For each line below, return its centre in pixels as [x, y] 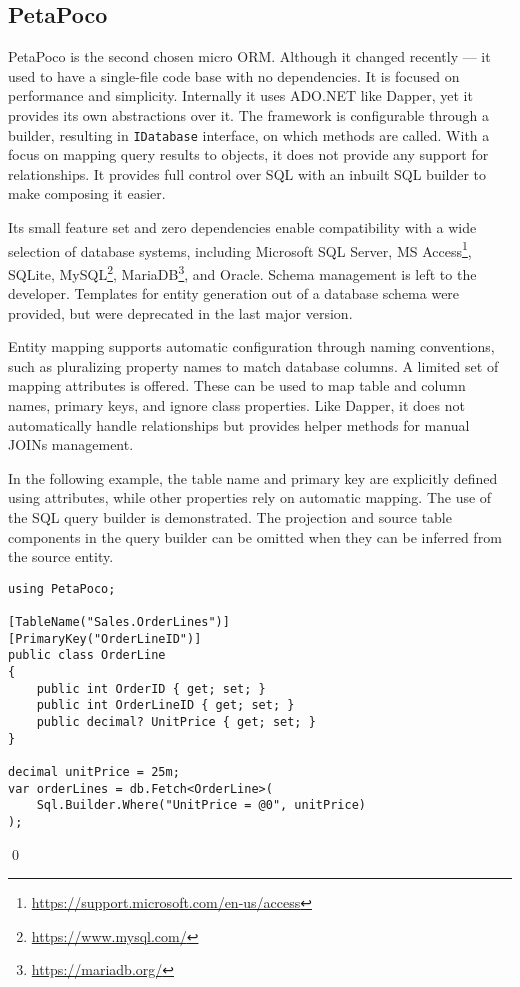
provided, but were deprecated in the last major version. [180, 312]
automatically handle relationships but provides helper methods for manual [239, 424]
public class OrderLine [87, 655]
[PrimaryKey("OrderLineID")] [105, 638]
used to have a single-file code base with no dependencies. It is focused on [234, 75]
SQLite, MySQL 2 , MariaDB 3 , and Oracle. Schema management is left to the [242, 272]
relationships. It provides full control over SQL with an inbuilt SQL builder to [247, 173]
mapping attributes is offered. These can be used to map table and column [237, 385]
